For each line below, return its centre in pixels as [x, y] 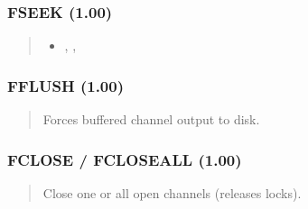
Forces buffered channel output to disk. [151, 119]
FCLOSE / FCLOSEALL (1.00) [125, 159]
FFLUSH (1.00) [65, 85]
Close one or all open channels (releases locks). [172, 192]
